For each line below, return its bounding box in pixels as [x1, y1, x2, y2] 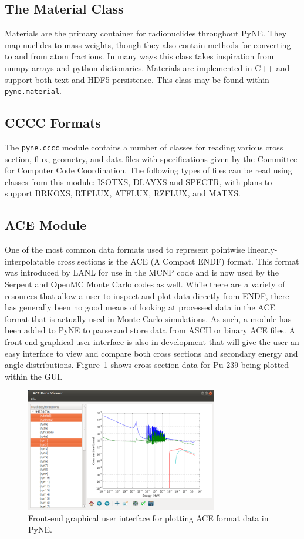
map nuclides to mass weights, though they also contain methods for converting [5, 38, 291, 51]
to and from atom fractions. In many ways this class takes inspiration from [5, 50, 274, 62]
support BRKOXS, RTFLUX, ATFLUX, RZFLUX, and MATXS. [5, 187, 241, 199]
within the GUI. [5, 370, 63, 382]
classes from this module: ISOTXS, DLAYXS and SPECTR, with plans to [5, 175, 272, 188]
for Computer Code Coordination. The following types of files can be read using [5, 164, 292, 176]
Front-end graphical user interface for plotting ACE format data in [28, 511, 269, 524]
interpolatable [5, 255, 55, 267]
